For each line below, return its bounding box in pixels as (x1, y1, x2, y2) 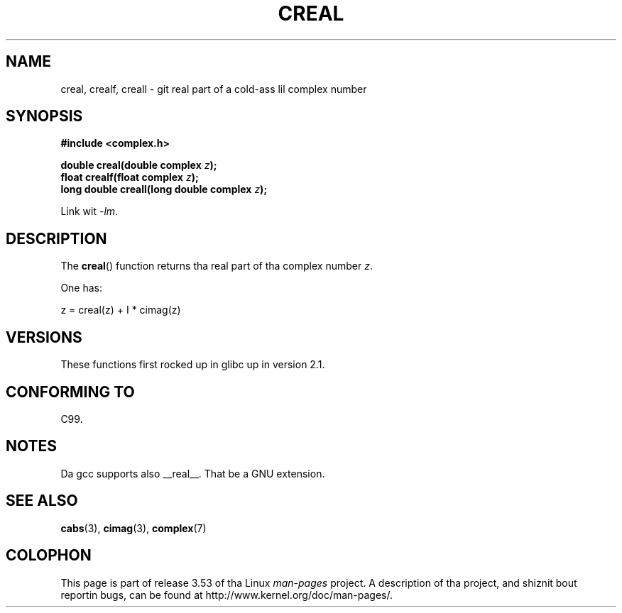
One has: (60, 282, 103, 294)
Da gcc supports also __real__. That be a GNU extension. (60, 467, 325, 480)
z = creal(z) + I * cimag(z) (60, 304, 181, 316)
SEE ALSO (6, 492, 78, 510)
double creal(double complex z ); (60, 159, 217, 172)
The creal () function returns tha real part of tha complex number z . (60, 260, 373, 272)
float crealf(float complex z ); (60, 171, 199, 184)
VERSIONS (6, 328, 82, 346)
